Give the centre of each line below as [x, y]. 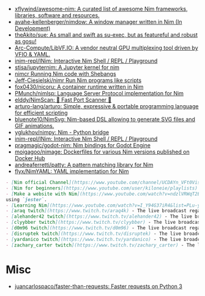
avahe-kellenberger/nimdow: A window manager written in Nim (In [98, 22]
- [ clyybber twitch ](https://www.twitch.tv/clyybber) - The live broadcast [104, 223]
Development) [32, 28]
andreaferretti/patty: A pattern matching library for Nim [84, 165]
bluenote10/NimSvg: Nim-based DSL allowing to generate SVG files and [105, 119]
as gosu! [25, 41]
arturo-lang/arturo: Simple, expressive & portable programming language [106, 106]
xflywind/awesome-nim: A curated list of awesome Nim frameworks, [101, 9]
